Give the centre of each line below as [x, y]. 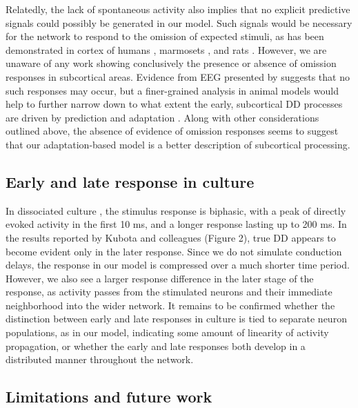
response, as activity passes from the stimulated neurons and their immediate [169, 292]
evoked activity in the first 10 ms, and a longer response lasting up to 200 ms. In [176, 224]
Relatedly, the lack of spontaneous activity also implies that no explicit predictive [178, 9]
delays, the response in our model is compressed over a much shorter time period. [178, 265]
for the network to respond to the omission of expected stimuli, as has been [165, 36]
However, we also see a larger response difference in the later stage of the [160, 278]
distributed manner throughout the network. [100, 359]
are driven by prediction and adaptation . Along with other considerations [162, 117]
